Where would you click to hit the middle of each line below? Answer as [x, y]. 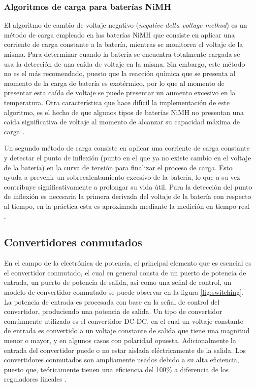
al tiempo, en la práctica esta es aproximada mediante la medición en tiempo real [127, 206]
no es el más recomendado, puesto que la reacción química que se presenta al [120, 73]
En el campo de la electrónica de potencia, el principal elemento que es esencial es [128, 263]
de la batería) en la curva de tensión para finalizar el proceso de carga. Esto [118, 167]
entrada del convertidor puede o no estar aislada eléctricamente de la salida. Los [125, 350]
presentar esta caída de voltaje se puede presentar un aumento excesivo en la [120, 93]
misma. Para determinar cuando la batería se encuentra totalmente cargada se [122, 54]
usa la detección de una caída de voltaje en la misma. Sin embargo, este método [125, 63]
